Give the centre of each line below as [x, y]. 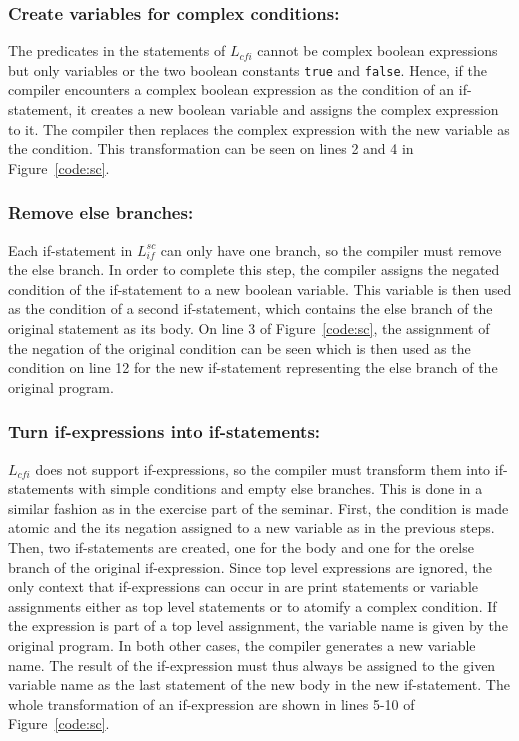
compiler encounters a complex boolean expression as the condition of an [231, 89]
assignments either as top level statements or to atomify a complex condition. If [252, 605]
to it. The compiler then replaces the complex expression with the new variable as [259, 128]
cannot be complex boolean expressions [377, 50]
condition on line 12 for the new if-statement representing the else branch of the [253, 367]
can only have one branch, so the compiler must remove [331, 249]
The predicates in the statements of [117, 50]
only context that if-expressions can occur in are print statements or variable [243, 586]
